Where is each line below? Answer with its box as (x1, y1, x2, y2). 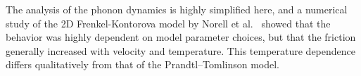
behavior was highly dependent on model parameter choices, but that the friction (6, 30, 356, 44)
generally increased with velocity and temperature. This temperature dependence (6, 43, 355, 58)
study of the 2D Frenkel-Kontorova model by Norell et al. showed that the (6, 15, 331, 30)
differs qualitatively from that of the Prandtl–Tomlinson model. (6, 57, 280, 72)
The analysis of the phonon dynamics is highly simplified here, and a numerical (6, 2, 348, 16)
